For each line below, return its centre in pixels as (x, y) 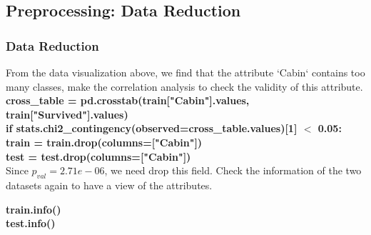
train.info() (34, 209)
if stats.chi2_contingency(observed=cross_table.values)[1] (152, 128)
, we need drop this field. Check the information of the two (233, 170)
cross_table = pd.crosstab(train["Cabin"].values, (128, 100)
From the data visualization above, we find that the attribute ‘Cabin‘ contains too (185, 72)
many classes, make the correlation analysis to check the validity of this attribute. (184, 86)
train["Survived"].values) (67, 114)
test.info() (31, 223)
